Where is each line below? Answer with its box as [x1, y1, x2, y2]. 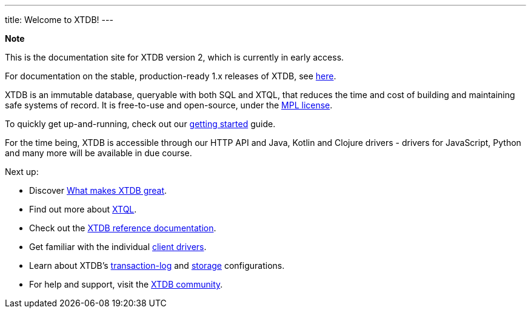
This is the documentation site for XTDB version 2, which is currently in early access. [5, 52, 344, 62]
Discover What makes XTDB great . [29, 185, 167, 196]
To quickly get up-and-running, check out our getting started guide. [5, 119, 276, 129]
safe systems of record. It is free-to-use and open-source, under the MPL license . [5, 100, 333, 110]
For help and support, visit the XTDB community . [29, 279, 223, 289]
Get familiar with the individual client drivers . [29, 242, 207, 252]
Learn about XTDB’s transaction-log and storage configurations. [29, 260, 285, 271]
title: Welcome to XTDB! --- [5, 15, 113, 25]
